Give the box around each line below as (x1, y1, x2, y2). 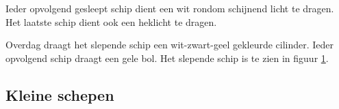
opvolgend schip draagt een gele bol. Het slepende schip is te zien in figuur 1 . (5, 50, 329, 65)
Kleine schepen (5, 84, 114, 105)
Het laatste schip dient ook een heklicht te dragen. (5, 14, 217, 29)
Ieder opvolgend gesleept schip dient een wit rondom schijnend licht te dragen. (5, 1, 334, 15)
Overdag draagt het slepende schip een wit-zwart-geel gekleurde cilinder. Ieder (5, 37, 334, 52)
